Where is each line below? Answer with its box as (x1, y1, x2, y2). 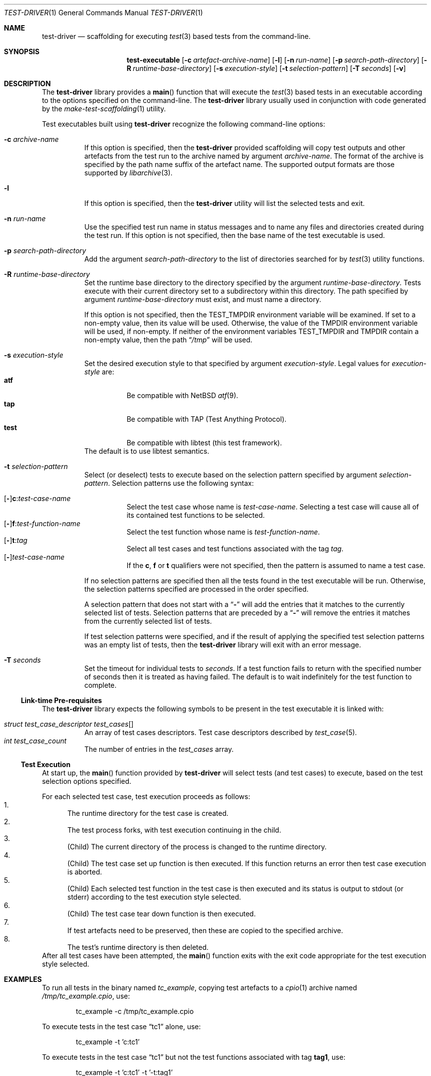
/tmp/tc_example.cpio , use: (42, 992, 130, 1000)
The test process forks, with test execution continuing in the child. (67, 826, 281, 834)
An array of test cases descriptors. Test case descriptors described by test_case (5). (84, 728, 357, 737)
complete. (84, 681, 117, 689)
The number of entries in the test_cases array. (84, 745, 234, 753)
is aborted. (67, 868, 102, 876)
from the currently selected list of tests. (84, 617, 212, 625)
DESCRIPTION (4, 79, 51, 88)
